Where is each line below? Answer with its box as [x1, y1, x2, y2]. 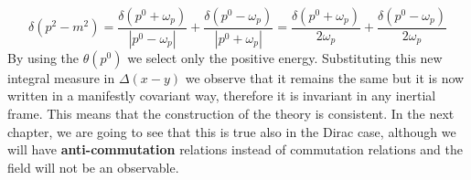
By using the [7, 48, 80, 67]
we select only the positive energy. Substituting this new [127, 48, 443, 67]
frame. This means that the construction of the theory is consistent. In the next [7, 104, 455, 123]
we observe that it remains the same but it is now [185, 68, 465, 87]
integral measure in [7, 68, 115, 87]
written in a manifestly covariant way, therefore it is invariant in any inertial [7, 86, 436, 105]
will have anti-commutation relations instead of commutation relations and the [7, 140, 464, 159]
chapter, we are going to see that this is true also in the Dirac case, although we [7, 122, 456, 141]
